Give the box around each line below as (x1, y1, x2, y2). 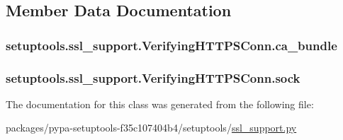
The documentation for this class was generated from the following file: (6, 96, 314, 111)
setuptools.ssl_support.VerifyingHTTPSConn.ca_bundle (6, 36, 337, 54)
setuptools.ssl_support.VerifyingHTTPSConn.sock (6, 69, 300, 86)
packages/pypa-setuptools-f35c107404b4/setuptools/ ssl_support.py (6, 120, 297, 135)
